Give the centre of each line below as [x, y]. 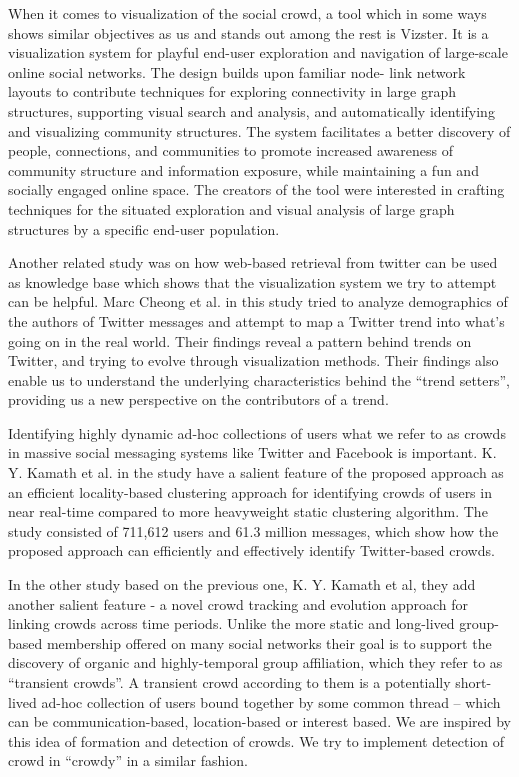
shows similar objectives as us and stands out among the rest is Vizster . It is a [248, 32]
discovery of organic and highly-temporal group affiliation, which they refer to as [255, 662]
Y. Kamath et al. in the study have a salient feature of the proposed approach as [256, 472]
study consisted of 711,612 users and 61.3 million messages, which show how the [253, 530]
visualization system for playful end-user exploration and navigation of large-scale [258, 52]
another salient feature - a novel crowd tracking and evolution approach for [238, 603]
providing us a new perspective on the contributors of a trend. [198, 399]
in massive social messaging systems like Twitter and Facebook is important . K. [252, 452]
